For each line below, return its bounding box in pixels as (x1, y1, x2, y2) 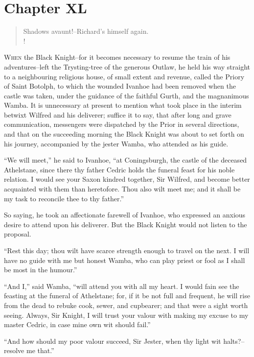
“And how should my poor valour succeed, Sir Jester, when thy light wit (4, 335, 221, 346)
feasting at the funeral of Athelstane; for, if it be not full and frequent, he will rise (4, 290, 250, 301)
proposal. (4, 229, 31, 239)
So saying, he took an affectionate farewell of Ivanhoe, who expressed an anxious (4, 210, 246, 220)
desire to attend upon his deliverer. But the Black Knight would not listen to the (4, 219, 247, 229)
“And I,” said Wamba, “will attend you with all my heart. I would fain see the (4, 281, 239, 291)
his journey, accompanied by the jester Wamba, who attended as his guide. (4, 138, 229, 148)
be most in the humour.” (4, 264, 77, 275)
